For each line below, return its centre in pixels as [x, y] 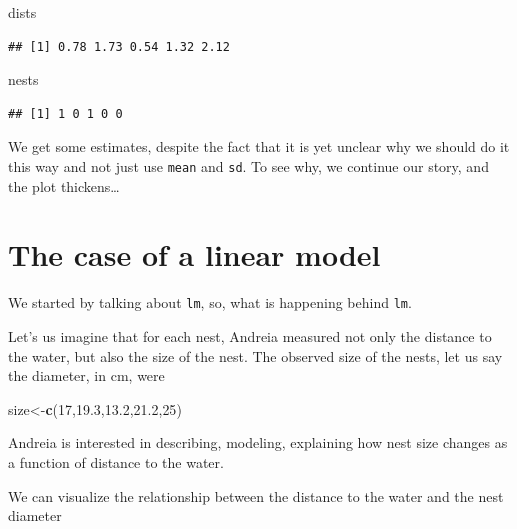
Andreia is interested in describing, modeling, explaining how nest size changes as [258, 442]
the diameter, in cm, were [86, 375]
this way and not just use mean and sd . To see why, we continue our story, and [248, 165]
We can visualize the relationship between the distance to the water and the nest [256, 495]
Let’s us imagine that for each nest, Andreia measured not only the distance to [250, 336]
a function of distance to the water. [116, 461]
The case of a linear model [194, 254]
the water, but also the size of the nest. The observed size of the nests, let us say [255, 355]
